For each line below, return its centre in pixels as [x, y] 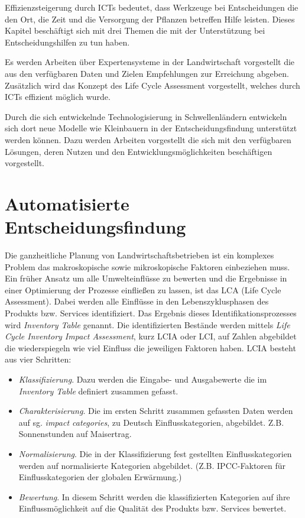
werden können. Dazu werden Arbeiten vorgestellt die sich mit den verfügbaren [148, 139]
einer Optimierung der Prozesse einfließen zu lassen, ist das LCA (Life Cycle [143, 289]
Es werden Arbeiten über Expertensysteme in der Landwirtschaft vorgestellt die [150, 62]
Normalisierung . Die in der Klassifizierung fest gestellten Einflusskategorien [155, 453]
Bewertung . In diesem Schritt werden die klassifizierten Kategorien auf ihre [154, 496]
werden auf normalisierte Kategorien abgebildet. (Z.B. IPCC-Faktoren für [152, 465]
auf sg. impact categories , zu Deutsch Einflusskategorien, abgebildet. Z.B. [151, 422]
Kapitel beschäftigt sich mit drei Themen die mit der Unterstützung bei [135, 30]
